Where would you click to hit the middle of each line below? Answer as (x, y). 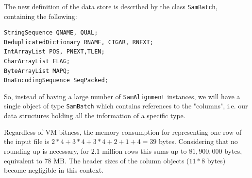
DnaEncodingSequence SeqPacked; (56, 80)
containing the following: (41, 16)
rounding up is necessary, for (46, 151)
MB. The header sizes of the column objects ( (121, 160)
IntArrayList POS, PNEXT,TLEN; (54, 52)
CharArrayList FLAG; (37, 62)
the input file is (27, 141)
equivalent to (23, 160)
